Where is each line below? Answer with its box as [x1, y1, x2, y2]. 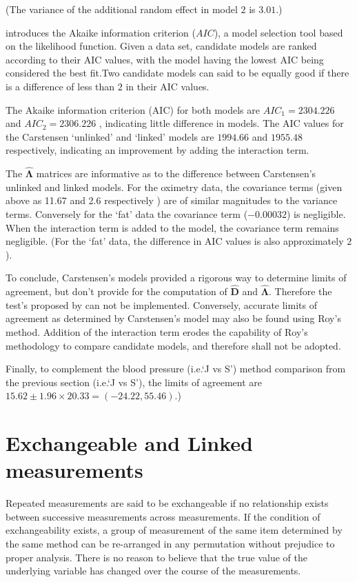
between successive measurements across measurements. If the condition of [6, 509, 320, 523]
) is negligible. [286, 206, 346, 221]
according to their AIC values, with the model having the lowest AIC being [6, 52, 324, 66]
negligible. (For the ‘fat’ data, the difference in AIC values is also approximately [6, 234, 344, 248]
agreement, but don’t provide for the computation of [6, 284, 227, 299]
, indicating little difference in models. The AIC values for [99, 116, 344, 130]
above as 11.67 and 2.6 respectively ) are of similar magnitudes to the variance [6, 193, 338, 208]
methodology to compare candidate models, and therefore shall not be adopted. [6, 338, 341, 352]
